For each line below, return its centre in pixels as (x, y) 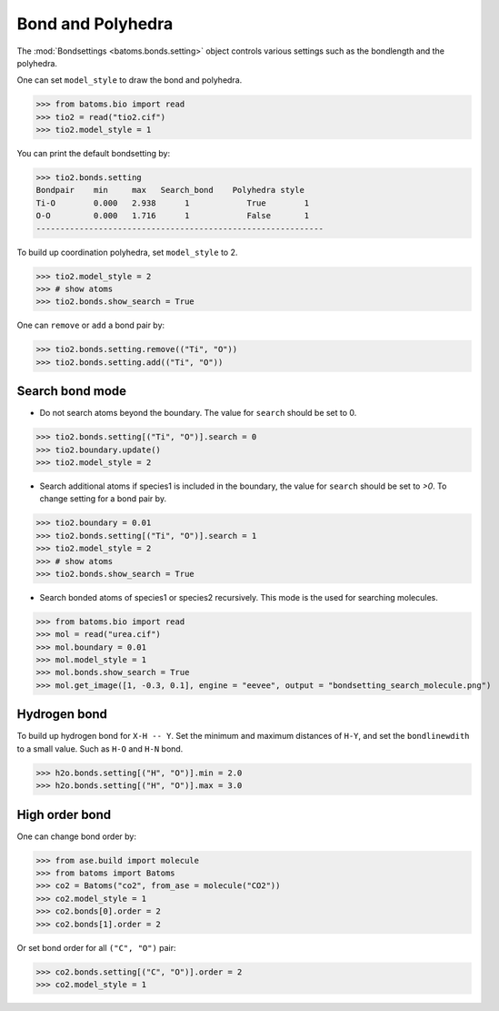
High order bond (64, 814)
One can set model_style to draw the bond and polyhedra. (130, 80)
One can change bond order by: (76, 836)
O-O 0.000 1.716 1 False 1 (173, 216)
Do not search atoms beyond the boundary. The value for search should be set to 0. (198, 413)
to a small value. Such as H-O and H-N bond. (100, 748)
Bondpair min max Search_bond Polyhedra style (170, 190)
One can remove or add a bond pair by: (91, 325)
